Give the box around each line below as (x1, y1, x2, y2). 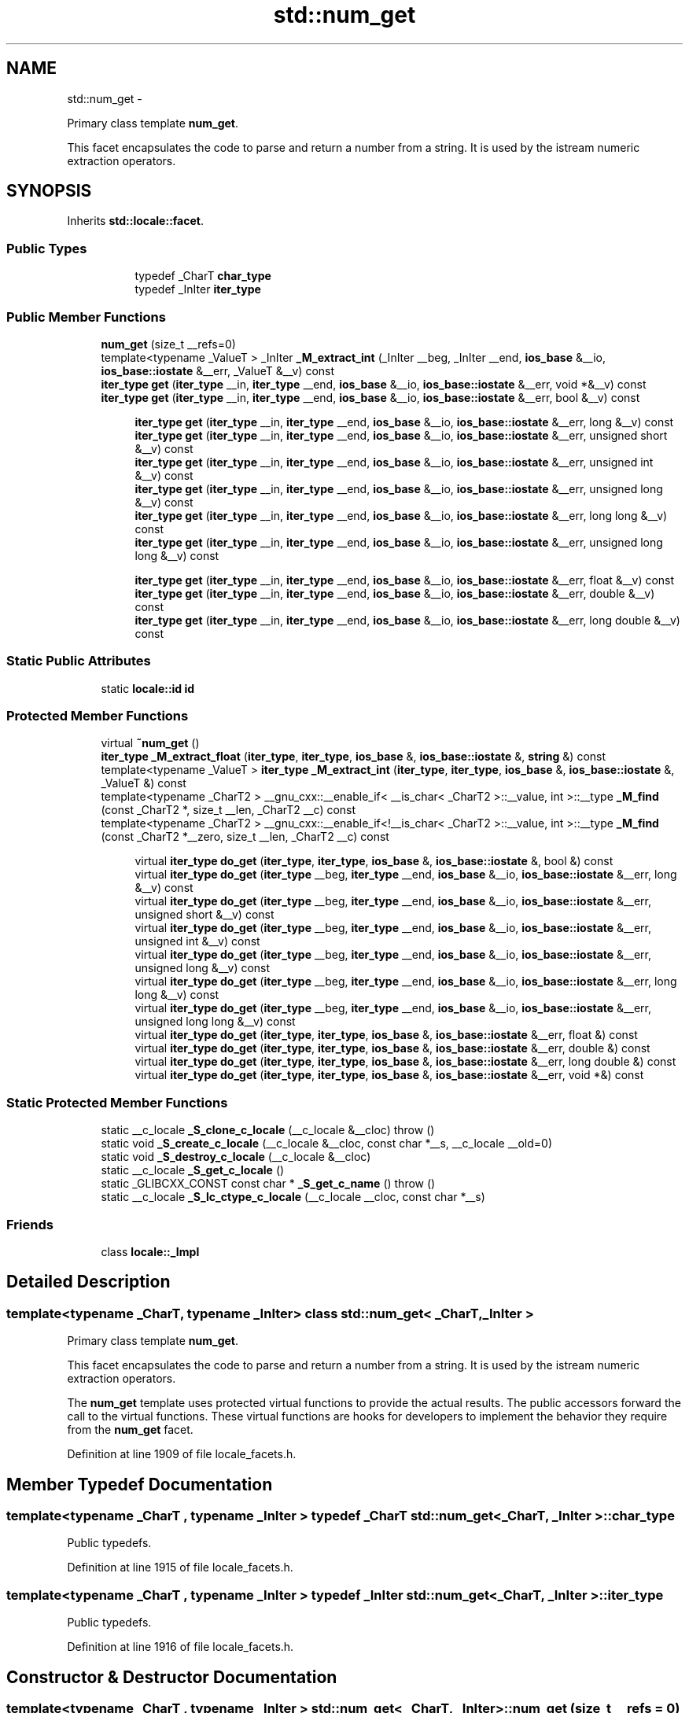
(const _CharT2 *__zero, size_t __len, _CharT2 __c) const (101, 830, 389, 844)
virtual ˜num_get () (101, 736, 200, 750)
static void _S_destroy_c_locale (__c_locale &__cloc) (101, 1150, 371, 1164)
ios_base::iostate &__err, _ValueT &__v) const (101, 363, 335, 378)
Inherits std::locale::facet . (67, 214, 204, 228)
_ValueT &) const (101, 776, 186, 790)
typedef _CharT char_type (134, 269, 271, 283)
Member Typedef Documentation (6, 1474, 273, 1494)
